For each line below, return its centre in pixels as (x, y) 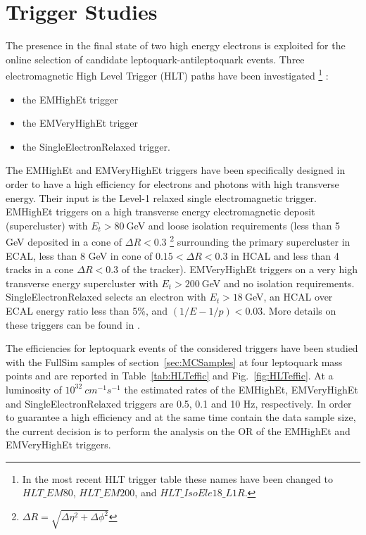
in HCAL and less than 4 (285, 255)
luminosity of (34, 389)
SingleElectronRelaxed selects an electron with (106, 297)
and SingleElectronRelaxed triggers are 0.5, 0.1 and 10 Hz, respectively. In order (179, 403)
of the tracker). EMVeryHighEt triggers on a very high (239, 269)
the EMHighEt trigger (70, 99)
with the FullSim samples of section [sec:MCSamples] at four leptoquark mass (174, 361)
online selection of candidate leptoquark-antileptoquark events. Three (155, 59)
